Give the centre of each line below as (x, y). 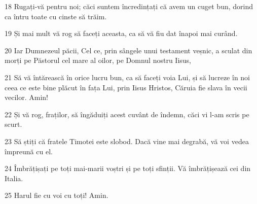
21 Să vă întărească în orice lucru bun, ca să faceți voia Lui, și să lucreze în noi (127, 77)
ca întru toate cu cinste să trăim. (56, 16)
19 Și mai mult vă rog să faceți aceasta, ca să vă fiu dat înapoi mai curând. (121, 33)
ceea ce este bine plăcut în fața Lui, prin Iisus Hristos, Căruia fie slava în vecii (126, 87)
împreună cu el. (29, 151)
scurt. (13, 124)
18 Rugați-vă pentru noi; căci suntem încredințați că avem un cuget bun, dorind (129, 6)
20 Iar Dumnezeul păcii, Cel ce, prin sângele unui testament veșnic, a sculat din (128, 50)
